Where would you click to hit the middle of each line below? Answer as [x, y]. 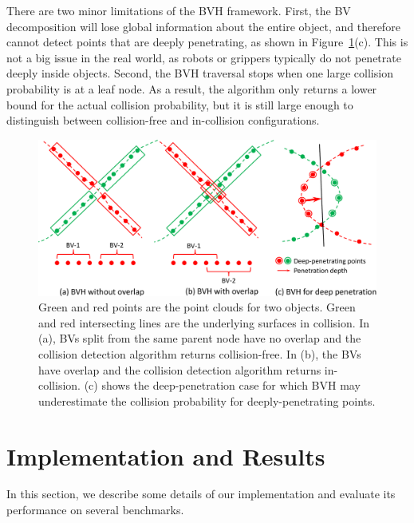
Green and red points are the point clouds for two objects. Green [197, 307]
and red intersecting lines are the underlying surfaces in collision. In [204, 322]
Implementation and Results [166, 456]
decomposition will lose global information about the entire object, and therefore [203, 26]
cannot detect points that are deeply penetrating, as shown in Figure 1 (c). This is [207, 42]
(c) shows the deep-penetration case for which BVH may [222, 385]
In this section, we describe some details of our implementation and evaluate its [201, 494]
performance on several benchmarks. [95, 510]
